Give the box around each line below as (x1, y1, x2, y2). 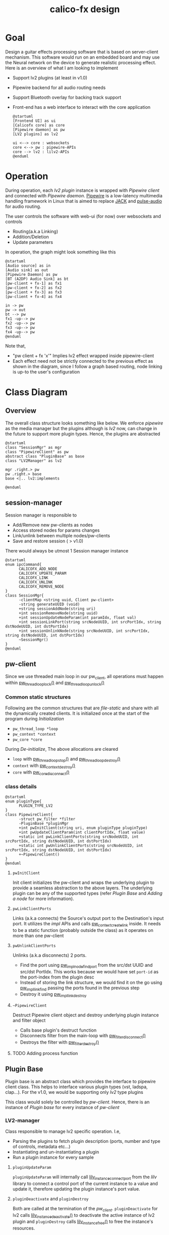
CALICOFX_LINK (18, 575, 49, 580)
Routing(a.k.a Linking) (12, 228, 59, 234)
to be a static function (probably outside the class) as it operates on (12, 927, 154, 933)
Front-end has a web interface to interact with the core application (12, 104, 151, 110)
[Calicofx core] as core (12, 122, 65, 127)
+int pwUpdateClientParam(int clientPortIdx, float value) (18, 830, 145, 835)
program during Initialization (5, 716, 64, 722)
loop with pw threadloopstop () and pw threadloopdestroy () (12, 756, 121, 763)
